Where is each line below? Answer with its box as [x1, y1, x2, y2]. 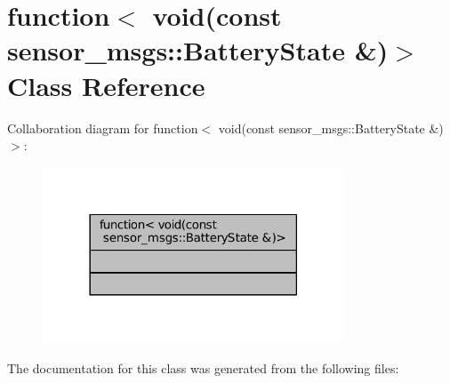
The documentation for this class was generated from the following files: [7, 359, 399, 377]
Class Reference [7, 67, 205, 103]
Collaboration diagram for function [7, 118, 198, 137]
